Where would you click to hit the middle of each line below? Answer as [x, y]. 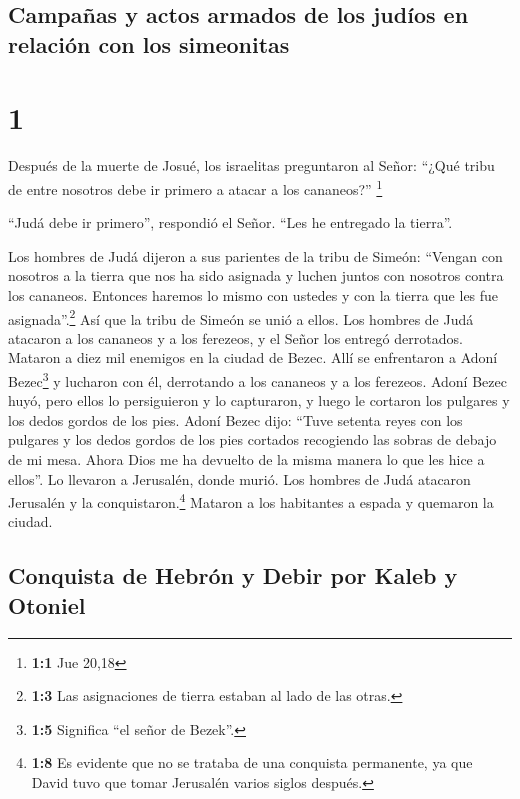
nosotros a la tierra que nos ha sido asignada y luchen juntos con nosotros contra [256, 275]
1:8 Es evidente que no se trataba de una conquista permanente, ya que [252, 762]
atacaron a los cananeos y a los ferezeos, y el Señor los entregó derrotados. [235, 337]
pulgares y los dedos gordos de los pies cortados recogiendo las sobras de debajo [252, 439]
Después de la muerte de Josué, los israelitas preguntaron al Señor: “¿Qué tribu [251, 165]
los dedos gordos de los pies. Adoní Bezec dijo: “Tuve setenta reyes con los [235, 419]
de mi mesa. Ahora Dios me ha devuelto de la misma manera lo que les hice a [246, 458]
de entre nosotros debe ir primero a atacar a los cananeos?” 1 [195, 187]
